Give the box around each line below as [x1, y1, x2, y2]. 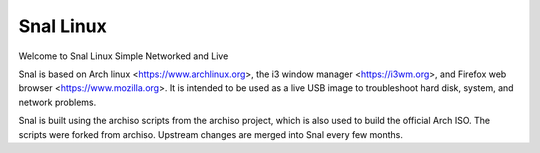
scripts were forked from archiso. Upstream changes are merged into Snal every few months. [18, 128, 404, 140]
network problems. [18, 96, 97, 108]
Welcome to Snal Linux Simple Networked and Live [18, 50, 229, 62]
